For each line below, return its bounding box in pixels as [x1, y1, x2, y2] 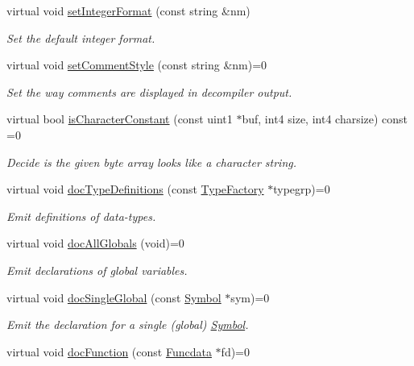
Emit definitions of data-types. [6, 207, 156, 224]
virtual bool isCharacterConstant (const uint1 [6, 110, 233, 127]
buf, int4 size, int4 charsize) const [242, 110, 408, 127]
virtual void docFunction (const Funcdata [6, 343, 212, 360]
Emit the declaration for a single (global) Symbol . [6, 316, 249, 333]
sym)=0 [230, 289, 270, 306]
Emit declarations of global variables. [6, 261, 188, 278]
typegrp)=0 [273, 181, 330, 198]
